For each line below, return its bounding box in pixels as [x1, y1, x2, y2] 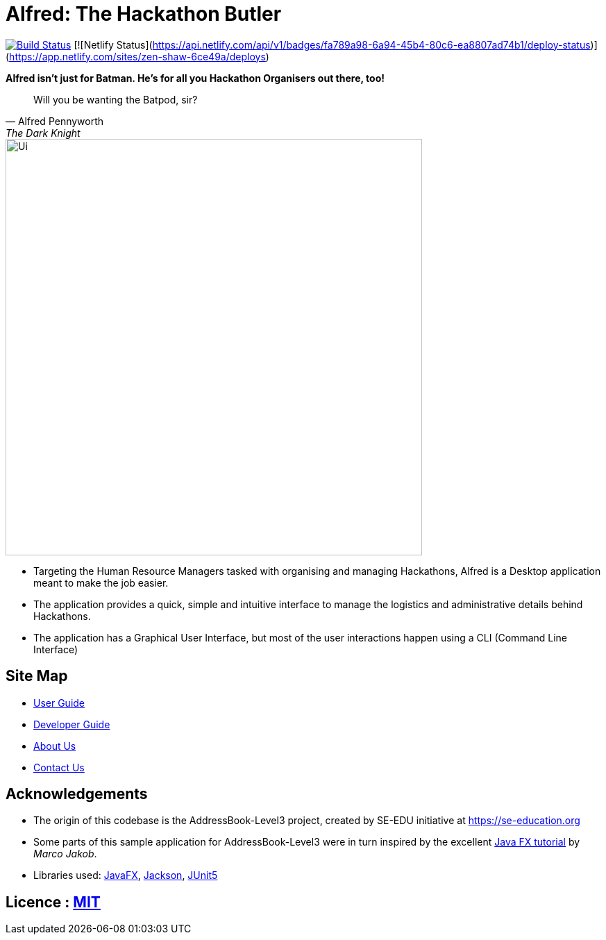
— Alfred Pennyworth [6, 115, 104, 127]
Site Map [6, 667, 68, 685]
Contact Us [33, 761, 85, 773]
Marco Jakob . [33, 848, 97, 860]
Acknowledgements [6, 785, 148, 803]
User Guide [33, 696, 85, 709]
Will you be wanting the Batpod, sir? [33, 93, 198, 106]
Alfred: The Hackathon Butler [6, 2, 282, 26]
